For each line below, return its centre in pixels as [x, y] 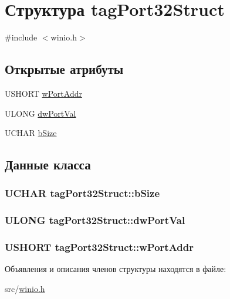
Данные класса [48, 164]
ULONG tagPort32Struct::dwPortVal [95, 220]
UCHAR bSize [31, 133]
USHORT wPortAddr [43, 93]
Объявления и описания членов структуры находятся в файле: [116, 269]
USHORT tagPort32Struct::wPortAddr [99, 247]
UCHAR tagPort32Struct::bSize [82, 193]
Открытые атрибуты [64, 69]
